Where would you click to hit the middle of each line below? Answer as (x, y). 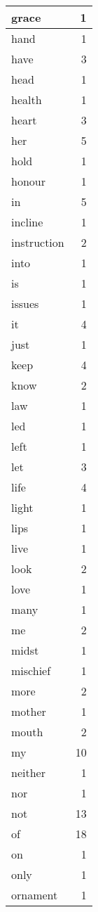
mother (29, 711)
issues (25, 303)
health (27, 99)
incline (27, 222)
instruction (38, 242)
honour (28, 181)
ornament (35, 895)
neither (28, 772)
